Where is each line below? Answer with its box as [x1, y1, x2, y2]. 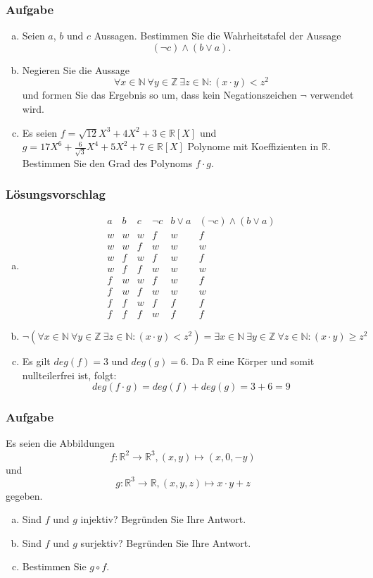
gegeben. [6, 488, 43, 503]
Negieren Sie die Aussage [22, 62, 130, 77]
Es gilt [22, 354, 51, 369]
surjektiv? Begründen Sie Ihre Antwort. [80, 535, 251, 550]
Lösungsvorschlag [6, 185, 106, 203]
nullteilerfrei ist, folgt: [22, 367, 117, 382]
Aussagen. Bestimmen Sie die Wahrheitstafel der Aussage [94, 28, 341, 43]
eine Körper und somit [217, 354, 315, 369]
